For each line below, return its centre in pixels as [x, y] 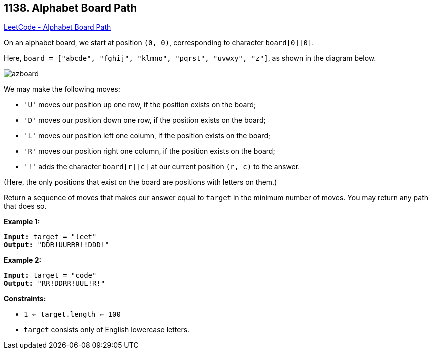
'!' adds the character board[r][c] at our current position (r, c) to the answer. [162, 167]
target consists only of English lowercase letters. [107, 330]
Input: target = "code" [50, 275]
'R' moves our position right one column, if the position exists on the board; [150, 151]
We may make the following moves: [62, 89]
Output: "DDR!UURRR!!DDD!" [57, 245]
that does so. [25, 206]
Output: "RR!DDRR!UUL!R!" [55, 283]
